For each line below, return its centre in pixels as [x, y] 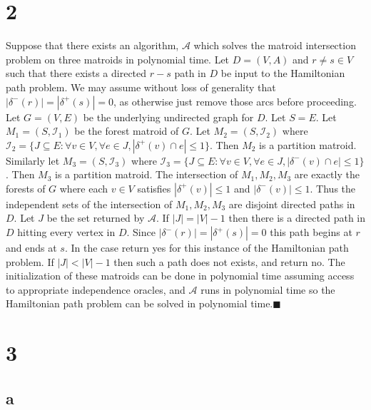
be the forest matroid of [127, 131]
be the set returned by [96, 218]
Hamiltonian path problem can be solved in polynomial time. [139, 303]
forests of [26, 188]
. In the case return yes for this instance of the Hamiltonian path [207, 248]
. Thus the [333, 188]
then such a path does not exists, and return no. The [229, 261]
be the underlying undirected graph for [168, 117]
